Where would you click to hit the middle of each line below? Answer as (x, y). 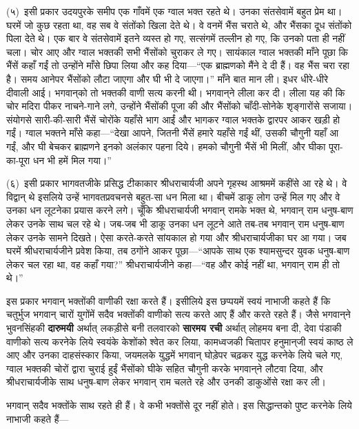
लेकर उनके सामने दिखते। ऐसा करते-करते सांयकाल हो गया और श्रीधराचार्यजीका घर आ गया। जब (176, 237)
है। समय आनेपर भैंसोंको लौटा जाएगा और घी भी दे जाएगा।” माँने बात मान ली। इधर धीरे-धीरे (167, 78)
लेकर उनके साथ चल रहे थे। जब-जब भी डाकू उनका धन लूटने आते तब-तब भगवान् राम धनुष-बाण (175, 223)
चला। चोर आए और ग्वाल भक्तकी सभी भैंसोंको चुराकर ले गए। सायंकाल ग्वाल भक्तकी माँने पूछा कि (177, 51)
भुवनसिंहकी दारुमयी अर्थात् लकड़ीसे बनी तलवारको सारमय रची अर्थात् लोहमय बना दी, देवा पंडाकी (174, 328)
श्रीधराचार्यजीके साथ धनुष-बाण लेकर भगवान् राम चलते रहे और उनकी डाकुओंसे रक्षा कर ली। (166, 382)
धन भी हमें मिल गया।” (72, 160)
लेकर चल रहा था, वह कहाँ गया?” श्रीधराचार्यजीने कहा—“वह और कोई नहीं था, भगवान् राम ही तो (173, 264)
